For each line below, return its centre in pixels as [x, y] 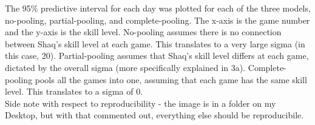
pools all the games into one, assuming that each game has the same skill [171, 79]
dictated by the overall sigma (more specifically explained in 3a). [125, 67]
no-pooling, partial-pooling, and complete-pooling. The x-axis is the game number [157, 20]
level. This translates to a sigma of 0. [74, 91]
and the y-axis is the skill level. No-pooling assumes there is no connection [143, 32]
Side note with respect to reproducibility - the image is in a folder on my [141, 103]
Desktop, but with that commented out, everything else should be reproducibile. [154, 115]
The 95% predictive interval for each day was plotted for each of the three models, [158, 8]
